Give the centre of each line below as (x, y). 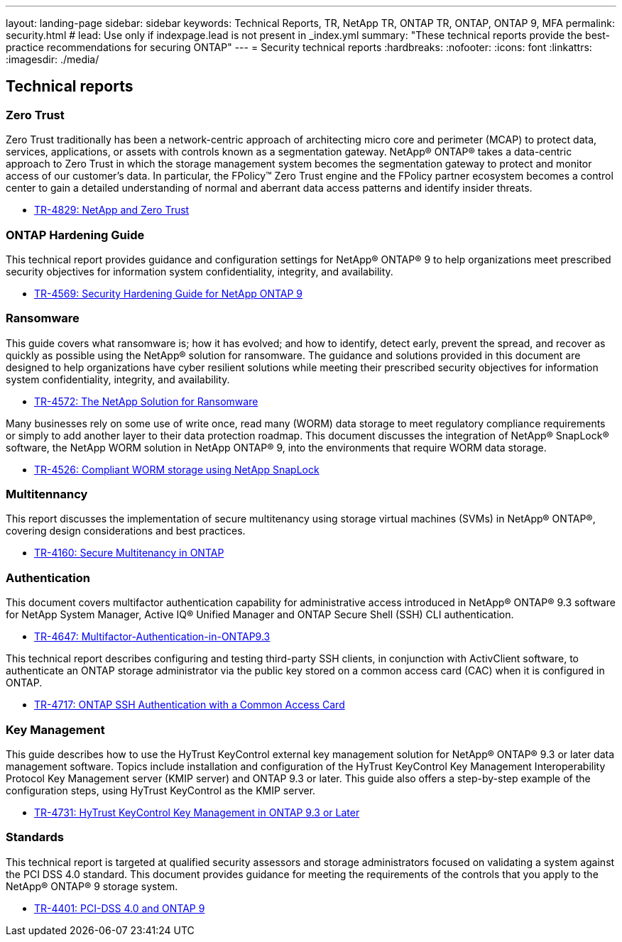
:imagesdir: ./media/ (53, 59)
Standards (35, 837)
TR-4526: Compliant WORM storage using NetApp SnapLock (177, 469)
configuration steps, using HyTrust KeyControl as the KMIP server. (161, 790)
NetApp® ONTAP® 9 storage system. (92, 886)
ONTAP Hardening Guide (75, 235)
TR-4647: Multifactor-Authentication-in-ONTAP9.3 (152, 637)
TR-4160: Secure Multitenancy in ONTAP (129, 553)
